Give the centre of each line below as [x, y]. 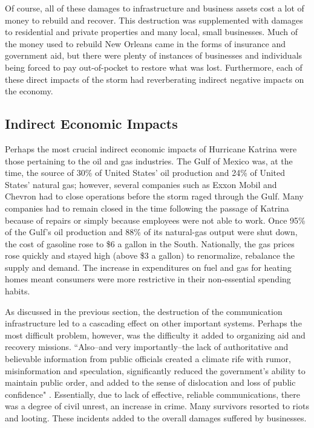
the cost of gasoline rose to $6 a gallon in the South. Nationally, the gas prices [150, 243]
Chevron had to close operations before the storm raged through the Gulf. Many [154, 196]
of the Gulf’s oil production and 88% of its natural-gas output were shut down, [151, 232]
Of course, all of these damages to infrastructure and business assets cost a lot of [155, 8]
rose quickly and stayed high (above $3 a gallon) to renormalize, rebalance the [150, 255]
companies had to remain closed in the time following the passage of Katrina [147, 208]
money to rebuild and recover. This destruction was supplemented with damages [154, 20]
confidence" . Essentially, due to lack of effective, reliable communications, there [152, 394]
